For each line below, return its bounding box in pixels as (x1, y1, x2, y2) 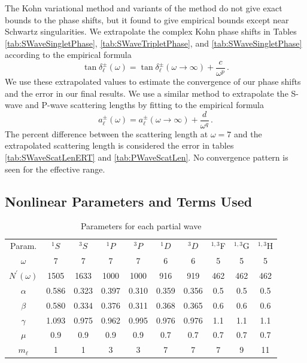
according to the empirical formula (5, 48, 132, 61)
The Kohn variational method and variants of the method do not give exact (5, 2, 282, 14)
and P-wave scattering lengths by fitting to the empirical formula (25, 99, 264, 111)
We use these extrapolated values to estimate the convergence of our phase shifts (5, 75, 301, 88)
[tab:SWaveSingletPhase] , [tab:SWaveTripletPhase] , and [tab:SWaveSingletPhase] (5, 36, 302, 49)
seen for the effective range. (5, 162, 105, 175)
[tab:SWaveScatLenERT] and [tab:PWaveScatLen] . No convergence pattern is (5, 151, 288, 164)
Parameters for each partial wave (80, 220, 202, 232)
